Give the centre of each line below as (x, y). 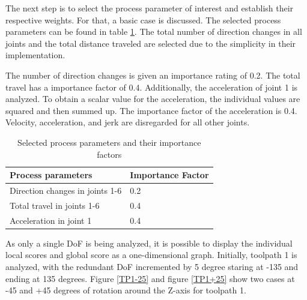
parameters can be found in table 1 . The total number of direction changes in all (154, 31)
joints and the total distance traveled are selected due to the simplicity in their (151, 43)
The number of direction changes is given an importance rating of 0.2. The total (153, 75)
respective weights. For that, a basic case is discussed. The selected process (143, 19)
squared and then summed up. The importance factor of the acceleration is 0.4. (151, 110)
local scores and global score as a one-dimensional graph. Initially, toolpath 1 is (151, 255)
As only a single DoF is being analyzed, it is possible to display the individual (149, 243)
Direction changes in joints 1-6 (66, 190)
